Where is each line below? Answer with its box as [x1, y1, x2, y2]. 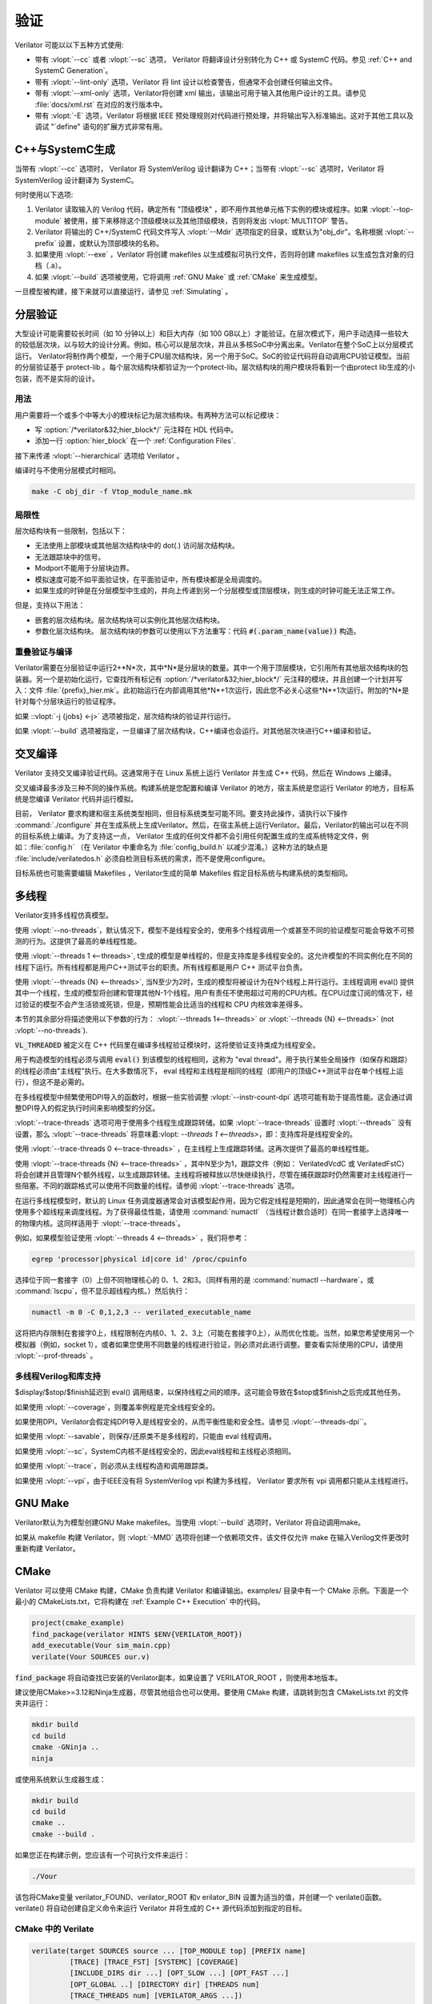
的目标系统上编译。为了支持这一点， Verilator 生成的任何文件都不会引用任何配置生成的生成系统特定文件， [14, 831, 362, 841]
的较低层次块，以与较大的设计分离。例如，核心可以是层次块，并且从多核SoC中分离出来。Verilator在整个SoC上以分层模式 [14, 340, 414, 349]
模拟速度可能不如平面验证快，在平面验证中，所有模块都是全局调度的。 [34, 574, 266, 584]
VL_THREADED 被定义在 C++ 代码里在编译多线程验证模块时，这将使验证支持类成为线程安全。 [14, 1040, 320, 1050]
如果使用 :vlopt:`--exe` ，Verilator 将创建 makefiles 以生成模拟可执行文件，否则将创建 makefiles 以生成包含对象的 [34, 249, 407, 259]
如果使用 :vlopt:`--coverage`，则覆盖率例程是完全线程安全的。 [14, 1402, 220, 1412]
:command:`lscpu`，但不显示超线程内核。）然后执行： [14, 1287, 190, 1296]
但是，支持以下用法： [14, 600, 86, 610]
